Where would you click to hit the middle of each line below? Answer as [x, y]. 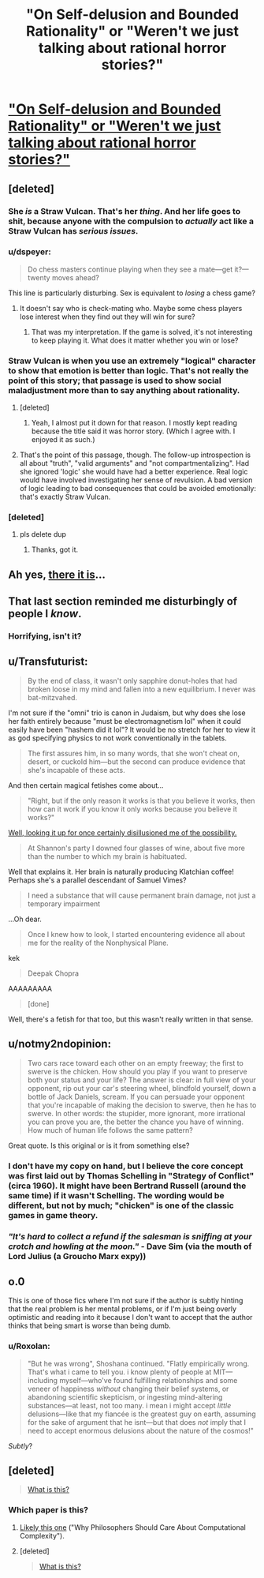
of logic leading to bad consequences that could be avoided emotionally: [138, 489]
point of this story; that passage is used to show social [115, 380]
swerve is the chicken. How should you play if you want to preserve [137, 1071]
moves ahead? [76, 277]
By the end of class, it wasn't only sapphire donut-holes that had [132, 680]
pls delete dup [43, 534]
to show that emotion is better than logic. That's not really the [128, 370]
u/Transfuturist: [48, 662]
